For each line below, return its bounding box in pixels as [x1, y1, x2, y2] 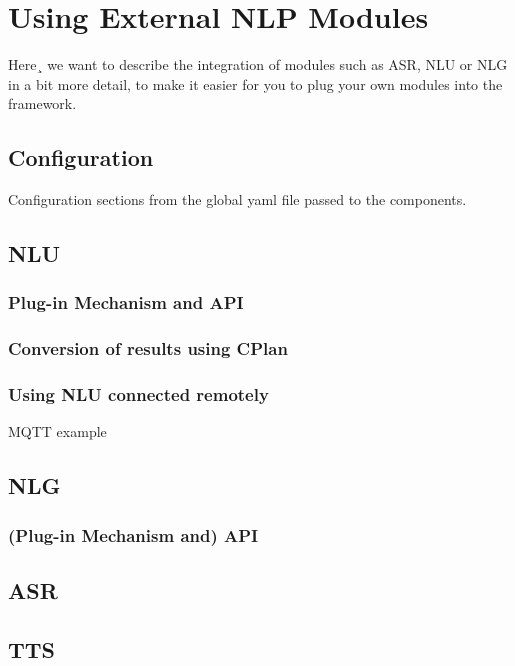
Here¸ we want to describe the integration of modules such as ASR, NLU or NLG [8, 54, 508, 75]
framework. [8, 93, 77, 114]
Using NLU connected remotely [8, 382, 269, 407]
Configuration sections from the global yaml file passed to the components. [8, 189, 467, 210]
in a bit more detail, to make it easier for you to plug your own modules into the [8, 73, 503, 94]
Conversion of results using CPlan [8, 336, 288, 361]
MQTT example [8, 421, 107, 442]
